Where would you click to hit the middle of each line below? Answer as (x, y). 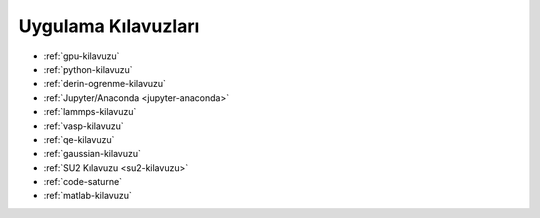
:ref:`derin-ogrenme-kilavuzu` (105, 84)
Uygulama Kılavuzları (109, 26)
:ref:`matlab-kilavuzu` (87, 196)
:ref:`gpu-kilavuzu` (81, 56)
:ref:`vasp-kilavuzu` (83, 126)
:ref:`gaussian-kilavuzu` (92, 154)
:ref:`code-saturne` (83, 182)
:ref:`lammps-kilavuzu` (90, 112)
